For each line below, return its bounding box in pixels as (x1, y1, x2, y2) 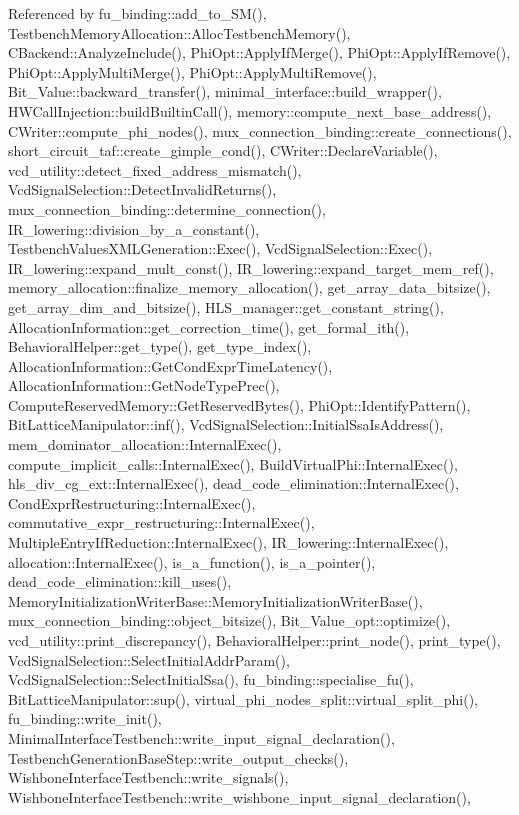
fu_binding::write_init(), (8, 708, 162, 729)
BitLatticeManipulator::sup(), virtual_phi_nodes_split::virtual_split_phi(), (8, 688, 478, 709)
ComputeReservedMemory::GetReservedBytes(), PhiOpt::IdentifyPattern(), (8, 394, 471, 415)
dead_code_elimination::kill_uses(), (8, 571, 232, 592)
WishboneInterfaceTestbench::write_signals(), (8, 767, 289, 788)
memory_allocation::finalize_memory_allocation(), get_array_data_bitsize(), (8, 277, 491, 298)
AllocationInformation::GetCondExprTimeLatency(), (8, 355, 333, 376)
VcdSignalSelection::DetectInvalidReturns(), (8, 179, 277, 200)
